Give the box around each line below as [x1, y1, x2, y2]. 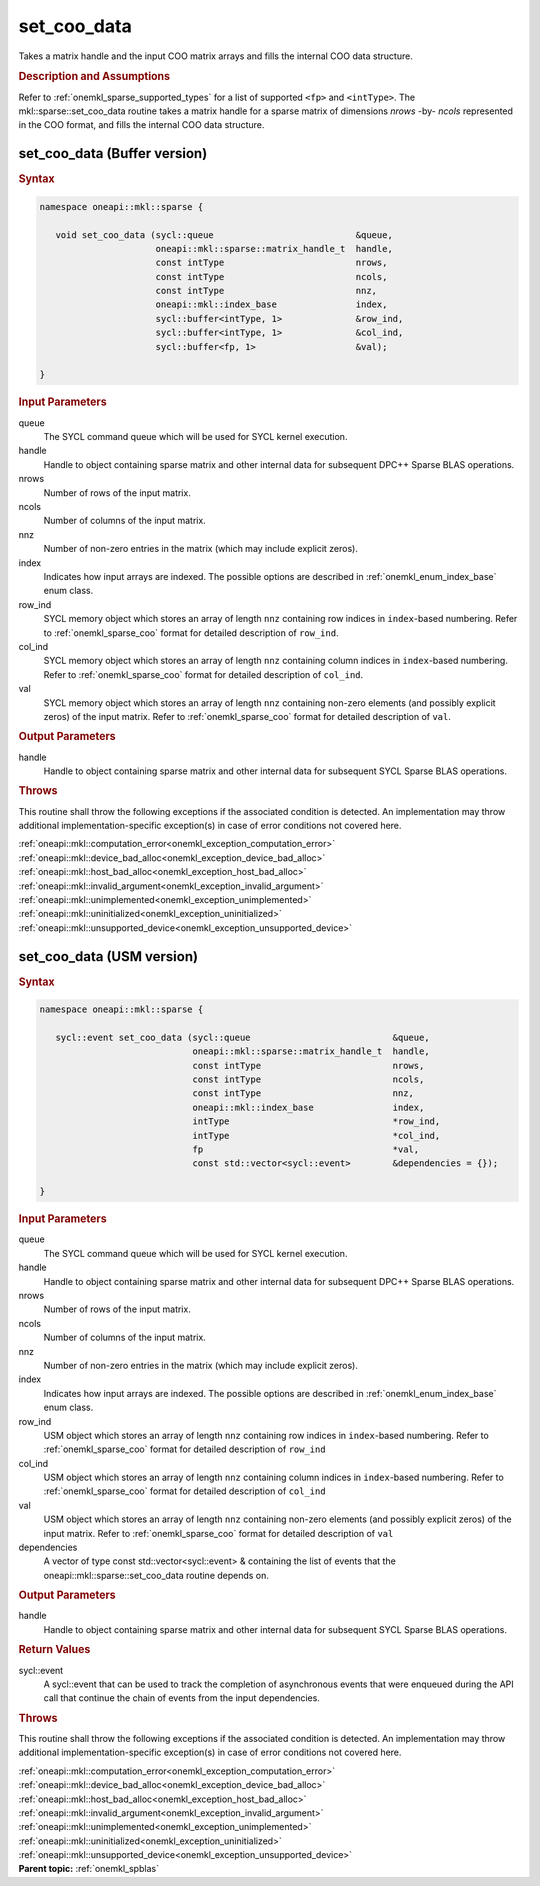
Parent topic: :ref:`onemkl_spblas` [18, 1863, 160, 1875]
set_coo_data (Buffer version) [18, 145, 208, 162]
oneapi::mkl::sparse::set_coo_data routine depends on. [43, 1569, 270, 1581]
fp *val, [192, 1144, 420, 1155]
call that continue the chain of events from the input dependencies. [43, 1692, 320, 1704]
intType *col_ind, [192, 1130, 441, 1141]
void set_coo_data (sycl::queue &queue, [55, 229, 394, 240]
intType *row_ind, [192, 1116, 441, 1127]
